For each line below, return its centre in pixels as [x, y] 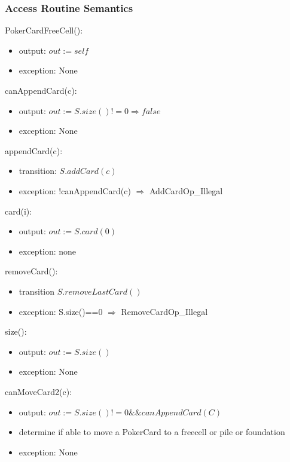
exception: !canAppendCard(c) [75, 190]
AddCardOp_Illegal [186, 190]
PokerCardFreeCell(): [44, 30]
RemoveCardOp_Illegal [164, 311]
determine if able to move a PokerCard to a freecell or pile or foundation [152, 432]
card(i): [19, 211]
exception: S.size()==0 [61, 311]
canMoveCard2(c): [39, 391]
